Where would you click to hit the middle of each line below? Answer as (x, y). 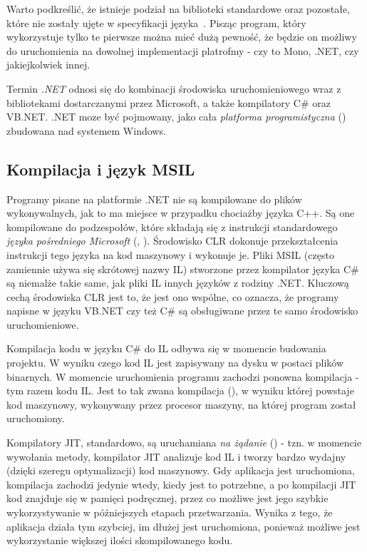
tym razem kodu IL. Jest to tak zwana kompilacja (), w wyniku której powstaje (180, 390)
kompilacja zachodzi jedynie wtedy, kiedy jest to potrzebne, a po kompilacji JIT (181, 484)
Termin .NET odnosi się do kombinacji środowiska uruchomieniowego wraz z (174, 88)
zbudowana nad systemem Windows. (86, 130)
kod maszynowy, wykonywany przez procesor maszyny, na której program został (181, 404)
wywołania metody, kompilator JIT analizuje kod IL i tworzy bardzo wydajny (176, 456)
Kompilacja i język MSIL (101, 169)
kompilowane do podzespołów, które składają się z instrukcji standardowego (172, 226)
